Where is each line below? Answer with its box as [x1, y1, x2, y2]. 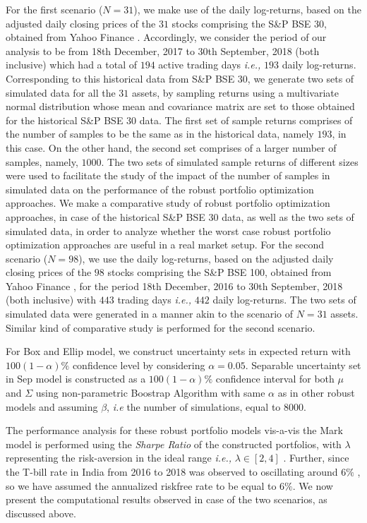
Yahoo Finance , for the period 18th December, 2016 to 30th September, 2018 [6, 278, 343, 293]
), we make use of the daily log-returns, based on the [133, 2, 361, 16]
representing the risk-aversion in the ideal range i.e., [6, 450, 232, 465]
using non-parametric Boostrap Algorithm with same [35, 385, 265, 400]
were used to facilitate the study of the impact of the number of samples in [6, 168, 330, 183]
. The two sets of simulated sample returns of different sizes [101, 154, 359, 169]
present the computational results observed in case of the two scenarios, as [6, 492, 327, 507]
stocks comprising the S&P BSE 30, [172, 16, 327, 30]
